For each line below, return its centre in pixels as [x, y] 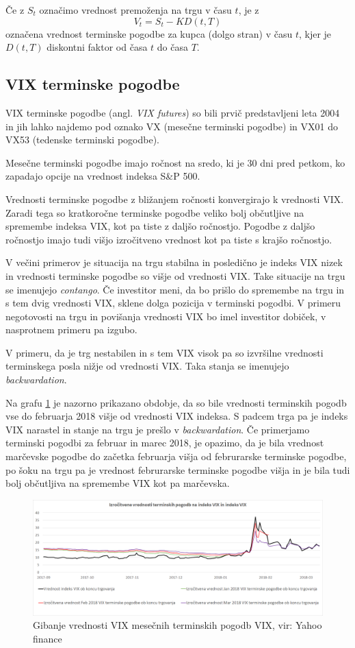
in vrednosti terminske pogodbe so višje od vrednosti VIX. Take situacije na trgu [175, 275]
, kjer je [315, 33]
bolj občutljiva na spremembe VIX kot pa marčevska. [118, 483]
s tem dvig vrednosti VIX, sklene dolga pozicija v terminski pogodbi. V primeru [173, 303]
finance [48, 638]
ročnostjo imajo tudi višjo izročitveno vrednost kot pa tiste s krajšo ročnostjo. [169, 239]
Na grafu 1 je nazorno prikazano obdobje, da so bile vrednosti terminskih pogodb [176, 402]
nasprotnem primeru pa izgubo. [71, 329]
